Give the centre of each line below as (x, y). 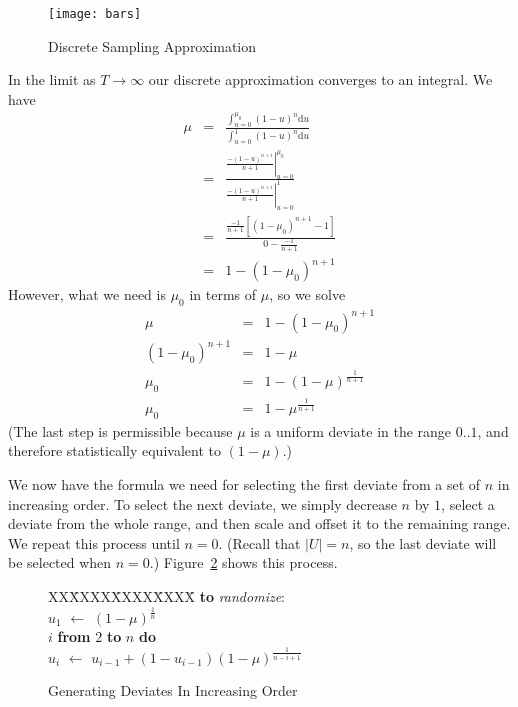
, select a (468, 503)
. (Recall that (259, 542)
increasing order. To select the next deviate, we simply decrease (202, 503)
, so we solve (307, 294)
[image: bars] (95, 14)
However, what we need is (87, 294)
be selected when (60, 562)
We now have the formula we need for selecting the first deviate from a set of (244, 484)
